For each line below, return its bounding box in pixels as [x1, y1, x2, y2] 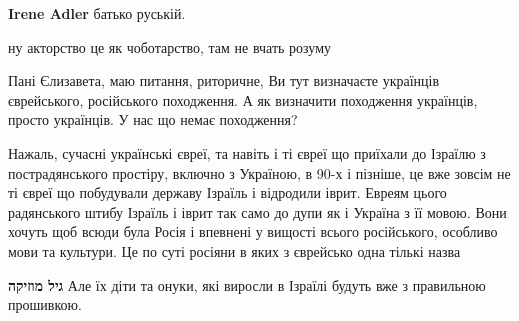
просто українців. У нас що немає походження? [8, 109, 298, 130]
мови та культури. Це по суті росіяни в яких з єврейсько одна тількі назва [8, 240, 461, 261]
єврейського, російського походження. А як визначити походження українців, [8, 89, 478, 110]
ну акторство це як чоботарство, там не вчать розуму [8, 36, 332, 57]
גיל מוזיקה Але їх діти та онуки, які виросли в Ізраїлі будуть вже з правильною [8, 274, 486, 295]
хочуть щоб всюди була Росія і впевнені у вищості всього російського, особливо [8, 221, 498, 242]
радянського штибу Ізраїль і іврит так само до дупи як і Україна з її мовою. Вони [8, 201, 507, 222]
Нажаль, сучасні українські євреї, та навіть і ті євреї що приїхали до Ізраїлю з [8, 142, 486, 163]
